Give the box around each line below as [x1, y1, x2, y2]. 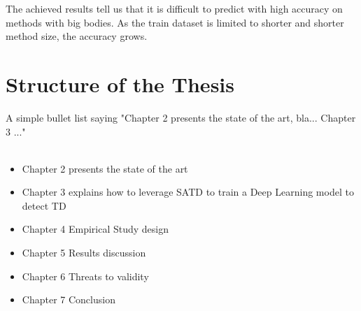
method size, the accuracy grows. [6, 29, 148, 43]
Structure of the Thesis [6, 69, 234, 98]
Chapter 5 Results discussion [22, 245, 146, 260]
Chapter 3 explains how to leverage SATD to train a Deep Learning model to [22, 185, 354, 199]
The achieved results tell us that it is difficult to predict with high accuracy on [6, 1, 343, 15]
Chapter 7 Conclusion [22, 292, 115, 307]
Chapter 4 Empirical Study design [22, 222, 169, 236]
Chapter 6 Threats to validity [22, 268, 149, 283]
